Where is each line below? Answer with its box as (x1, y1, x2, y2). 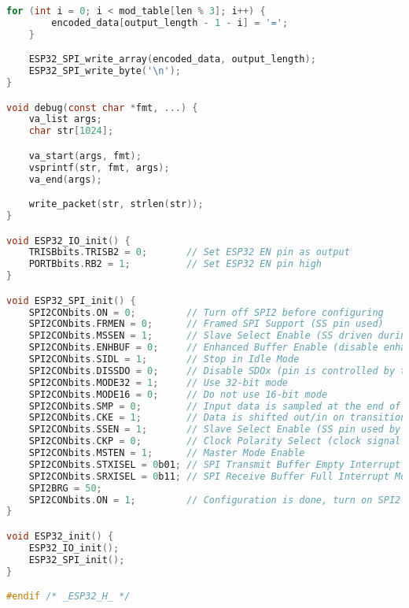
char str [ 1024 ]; (28, 125, 114, 137)
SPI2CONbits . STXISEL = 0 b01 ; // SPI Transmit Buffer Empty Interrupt (28, 458, 401, 470)
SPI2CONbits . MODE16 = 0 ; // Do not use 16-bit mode (28, 388, 328, 400)
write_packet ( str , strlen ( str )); (28, 198, 204, 210)
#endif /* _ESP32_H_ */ (6, 591, 131, 602)
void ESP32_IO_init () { (6, 235, 131, 247)
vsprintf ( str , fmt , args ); (28, 161, 170, 173)
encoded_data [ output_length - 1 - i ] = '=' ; (51, 17, 289, 28)
